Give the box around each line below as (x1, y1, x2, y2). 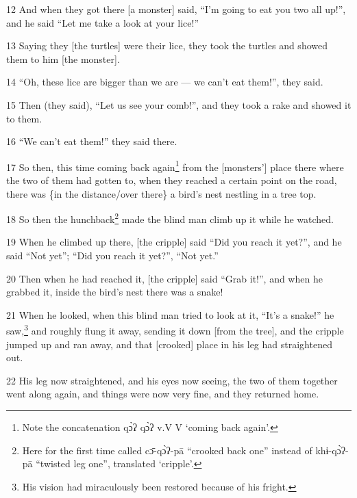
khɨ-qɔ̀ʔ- (315, 443, 349, 457)
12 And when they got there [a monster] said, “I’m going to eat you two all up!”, (6, 2, 346, 16)
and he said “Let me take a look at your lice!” (6, 15, 199, 29)
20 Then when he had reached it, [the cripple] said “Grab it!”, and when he (6, 271, 323, 285)
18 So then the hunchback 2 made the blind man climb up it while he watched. (6, 210, 334, 226)
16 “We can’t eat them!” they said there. (6, 134, 177, 148)
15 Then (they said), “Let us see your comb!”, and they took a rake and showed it (6, 97, 352, 112)
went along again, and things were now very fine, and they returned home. (6, 386, 319, 401)
